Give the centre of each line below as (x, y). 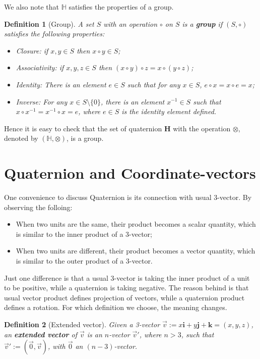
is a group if (202, 23)
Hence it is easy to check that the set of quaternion (83, 128)
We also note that (31, 7)
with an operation (131, 23)
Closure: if (32, 50)
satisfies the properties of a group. (121, 7)
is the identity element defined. (169, 111)
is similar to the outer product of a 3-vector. (84, 261)
